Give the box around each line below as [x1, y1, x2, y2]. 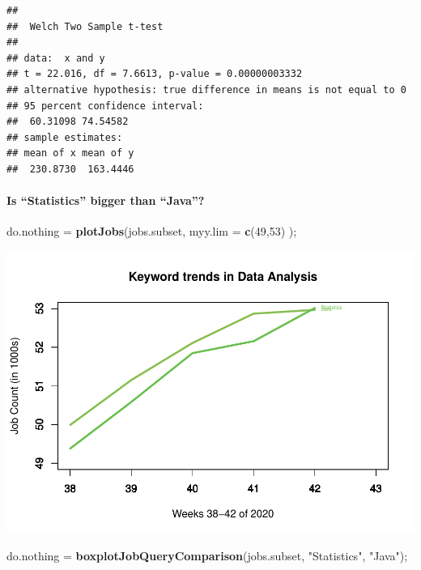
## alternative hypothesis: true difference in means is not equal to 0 [6, 83, 406, 96]
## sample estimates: [6, 131, 123, 143]
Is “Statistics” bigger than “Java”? [6, 192, 205, 209]
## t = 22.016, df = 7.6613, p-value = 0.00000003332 [6, 68, 303, 80]
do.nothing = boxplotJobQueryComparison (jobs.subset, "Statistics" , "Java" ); [6, 547, 408, 564]
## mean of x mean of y [6, 147, 134, 160]
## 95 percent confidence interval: [6, 100, 204, 112]
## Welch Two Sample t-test [6, 20, 164, 32]
